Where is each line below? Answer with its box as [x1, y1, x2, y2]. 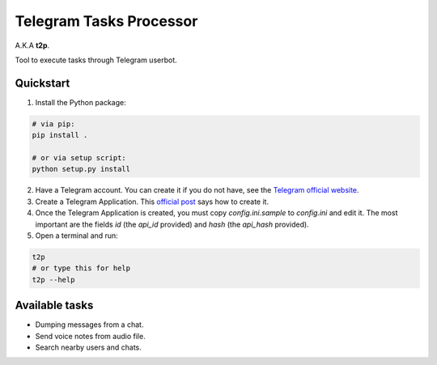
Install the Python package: [35, 97, 126, 107]
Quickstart [15, 76, 70, 90]
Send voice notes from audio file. [35, 331, 146, 341]
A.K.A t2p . [15, 40, 50, 50]
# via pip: [32, 119, 75, 129]
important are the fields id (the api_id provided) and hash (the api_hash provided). [35, 219, 309, 229]
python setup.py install [32, 164, 131, 174]
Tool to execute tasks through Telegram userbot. [15, 55, 177, 65]
